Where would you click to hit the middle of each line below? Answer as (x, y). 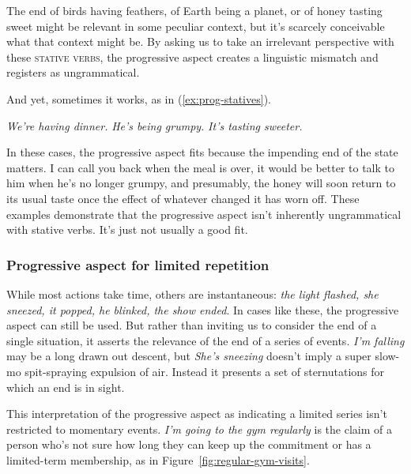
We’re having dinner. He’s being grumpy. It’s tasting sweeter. (155, 125)
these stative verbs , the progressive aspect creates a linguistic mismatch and (192, 56)
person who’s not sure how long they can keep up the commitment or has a (189, 444)
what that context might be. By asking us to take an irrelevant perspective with (200, 41)
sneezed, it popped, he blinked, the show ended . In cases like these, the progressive (203, 309)
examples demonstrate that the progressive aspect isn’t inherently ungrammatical (204, 214)
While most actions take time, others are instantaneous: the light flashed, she (192, 293)
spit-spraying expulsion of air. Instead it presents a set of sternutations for (205, 371)
